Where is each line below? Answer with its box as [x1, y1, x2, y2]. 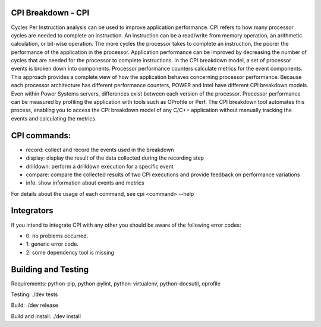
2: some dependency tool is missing [26, 249, 114, 256]
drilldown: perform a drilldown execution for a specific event [26, 163, 174, 170]
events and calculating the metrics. [11, 115, 97, 122]
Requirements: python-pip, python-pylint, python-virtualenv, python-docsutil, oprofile [11, 280, 221, 287]
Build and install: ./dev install [11, 312, 81, 320]
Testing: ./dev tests [11, 291, 58, 298]
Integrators [11, 205, 53, 216]
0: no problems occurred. [26, 232, 89, 239]
